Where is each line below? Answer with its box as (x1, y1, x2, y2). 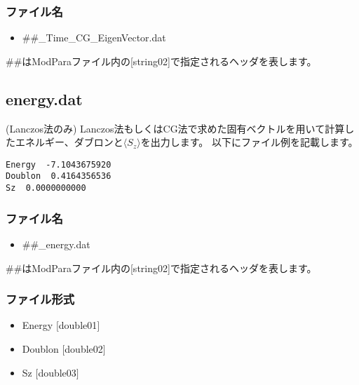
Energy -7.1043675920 (6, 159, 111, 170)
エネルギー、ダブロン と (15, 135, 123, 149)
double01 (58, 318, 97, 332)
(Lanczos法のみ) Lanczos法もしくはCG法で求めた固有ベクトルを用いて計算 (6, 121, 345, 135)
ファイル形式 (6, 290, 75, 308)
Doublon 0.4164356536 (6, 171, 111, 182)
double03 (38, 365, 76, 379)
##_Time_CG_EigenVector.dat (22, 30, 166, 45)
